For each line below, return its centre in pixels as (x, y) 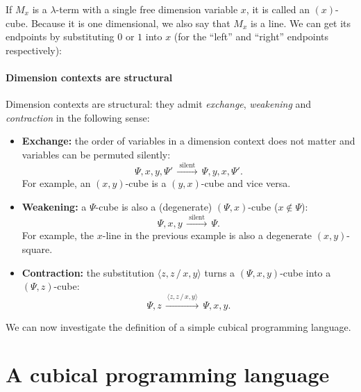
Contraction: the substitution (88, 272)
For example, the (58, 235)
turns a (220, 272)
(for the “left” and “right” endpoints (251, 36)
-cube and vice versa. (246, 183)
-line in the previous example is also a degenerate (207, 235)
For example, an (56, 183)
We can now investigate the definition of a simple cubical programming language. (178, 326)
